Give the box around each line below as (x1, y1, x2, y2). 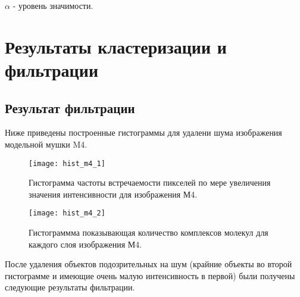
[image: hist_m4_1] (29, 159, 105, 168)
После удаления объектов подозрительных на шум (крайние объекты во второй (5, 258, 292, 270)
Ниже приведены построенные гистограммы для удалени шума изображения (5, 126, 282, 139)
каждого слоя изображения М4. (29, 237, 142, 250)
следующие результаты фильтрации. (5, 281, 135, 293)
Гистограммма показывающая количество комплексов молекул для (29, 226, 268, 239)
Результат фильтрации (5, 98, 135, 117)
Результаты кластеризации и (5, 34, 227, 58)
